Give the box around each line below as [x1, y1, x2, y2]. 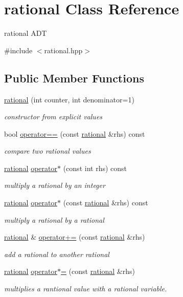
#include [4, 45, 33, 55]
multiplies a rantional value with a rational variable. [4, 283, 167, 294]
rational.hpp [44, 45, 83, 55]
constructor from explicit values [4, 111, 103, 122]
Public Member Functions [4, 70, 144, 86]
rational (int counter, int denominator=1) [4, 94, 134, 104]
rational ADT [4, 28, 47, 38]
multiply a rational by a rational [4, 214, 104, 225]
